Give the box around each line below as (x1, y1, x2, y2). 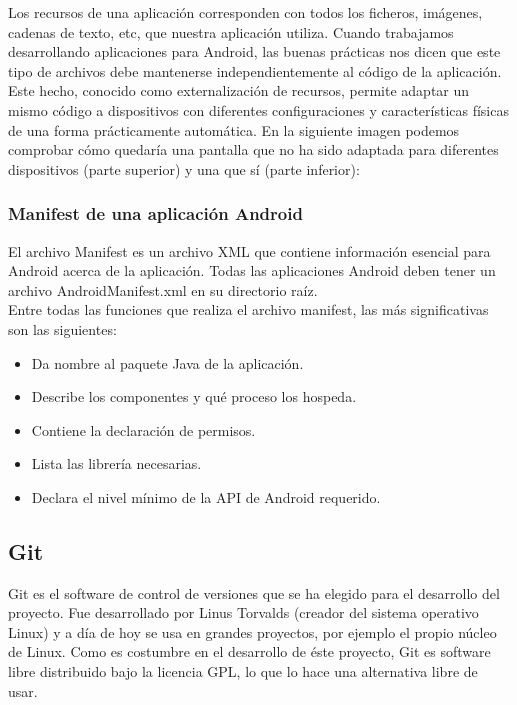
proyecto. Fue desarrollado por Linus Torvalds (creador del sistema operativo (8, 602, 479, 623)
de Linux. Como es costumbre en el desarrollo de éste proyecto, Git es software (8, 641, 491, 662)
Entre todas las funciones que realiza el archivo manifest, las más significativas (8, 299, 489, 320)
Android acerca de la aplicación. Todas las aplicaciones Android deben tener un (8, 260, 496, 281)
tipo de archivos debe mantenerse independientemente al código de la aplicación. (8, 60, 502, 81)
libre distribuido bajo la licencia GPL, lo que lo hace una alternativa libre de (8, 661, 478, 682)
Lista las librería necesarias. (31, 453, 202, 474)
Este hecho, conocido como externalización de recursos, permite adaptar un (8, 80, 470, 101)
